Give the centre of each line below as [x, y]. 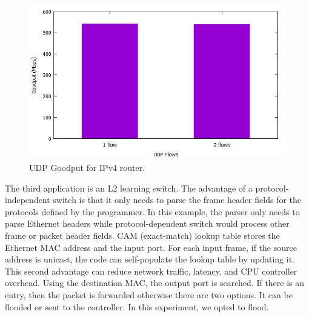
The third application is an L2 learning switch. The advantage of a [129, 188]
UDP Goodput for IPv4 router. [87, 167]
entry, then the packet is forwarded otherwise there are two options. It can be [149, 294]
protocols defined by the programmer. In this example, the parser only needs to [152, 211]
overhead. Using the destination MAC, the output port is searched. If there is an [155, 283]
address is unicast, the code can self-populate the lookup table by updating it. [150, 259]
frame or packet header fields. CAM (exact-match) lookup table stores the [142, 235]
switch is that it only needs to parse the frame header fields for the [177, 200]
